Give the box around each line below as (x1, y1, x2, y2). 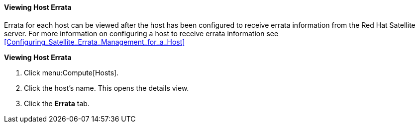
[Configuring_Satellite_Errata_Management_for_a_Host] (4, 37, 185, 46)
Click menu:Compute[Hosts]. (24, 68, 119, 77)
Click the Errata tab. (24, 99, 90, 108)
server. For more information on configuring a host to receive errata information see (4, 29, 279, 38)
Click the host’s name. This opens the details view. (24, 83, 189, 92)
